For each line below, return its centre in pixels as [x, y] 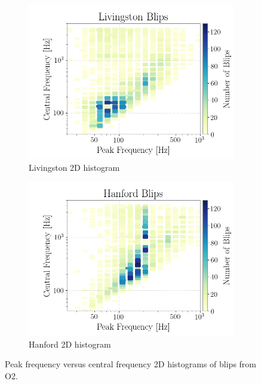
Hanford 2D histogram [70, 344]
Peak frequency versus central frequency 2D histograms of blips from [131, 364]
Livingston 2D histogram [74, 167]
